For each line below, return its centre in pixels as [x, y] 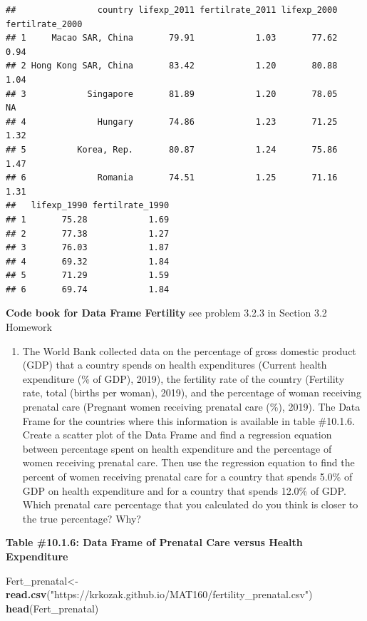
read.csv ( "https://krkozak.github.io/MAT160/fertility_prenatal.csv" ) [159, 594]
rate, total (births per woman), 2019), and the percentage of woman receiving [192, 392]
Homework [29, 327]
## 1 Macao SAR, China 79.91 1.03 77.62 [172, 38]
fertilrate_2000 [44, 24]
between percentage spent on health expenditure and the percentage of [177, 448]
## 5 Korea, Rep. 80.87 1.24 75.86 [172, 149]
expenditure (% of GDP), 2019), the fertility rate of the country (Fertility [183, 378]
